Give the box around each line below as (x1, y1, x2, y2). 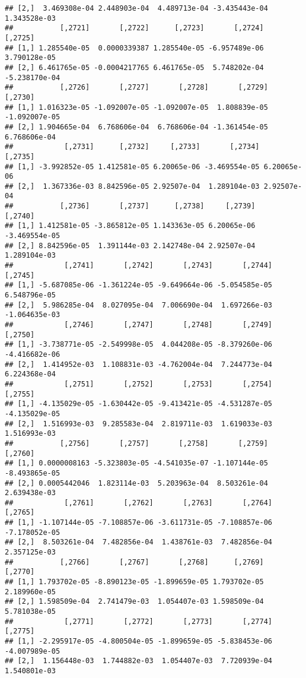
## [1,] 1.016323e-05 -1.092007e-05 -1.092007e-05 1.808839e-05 (5, 103, 268, 112)
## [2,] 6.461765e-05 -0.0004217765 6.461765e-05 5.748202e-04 (5, 63, 264, 72)
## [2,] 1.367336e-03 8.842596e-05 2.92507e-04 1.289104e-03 (5, 182, 260, 191)
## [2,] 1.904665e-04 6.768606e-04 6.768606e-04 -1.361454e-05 (5, 122, 268, 131)
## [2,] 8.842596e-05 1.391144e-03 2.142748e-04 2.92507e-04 (5, 241, 256, 250)
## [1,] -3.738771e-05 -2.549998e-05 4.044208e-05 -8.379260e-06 (5, 340, 273, 349)
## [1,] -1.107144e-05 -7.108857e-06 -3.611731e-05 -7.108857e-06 (5, 518, 273, 527)
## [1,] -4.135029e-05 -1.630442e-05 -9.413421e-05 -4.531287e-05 (5, 400, 273, 408)
